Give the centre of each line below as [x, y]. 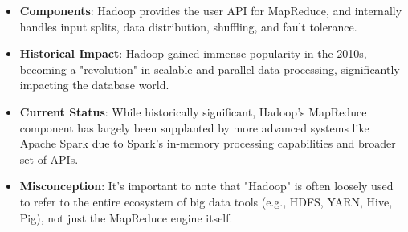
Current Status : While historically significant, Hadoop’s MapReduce [193, 111]
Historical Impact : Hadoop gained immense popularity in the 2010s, [193, 53]
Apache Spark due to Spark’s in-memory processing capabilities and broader [208, 143]
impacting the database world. [94, 85]
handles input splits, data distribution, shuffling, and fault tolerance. [188, 26]
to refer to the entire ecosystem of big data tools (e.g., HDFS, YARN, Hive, [206, 201]
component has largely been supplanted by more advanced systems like [194, 127]
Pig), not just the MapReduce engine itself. [126, 217]
